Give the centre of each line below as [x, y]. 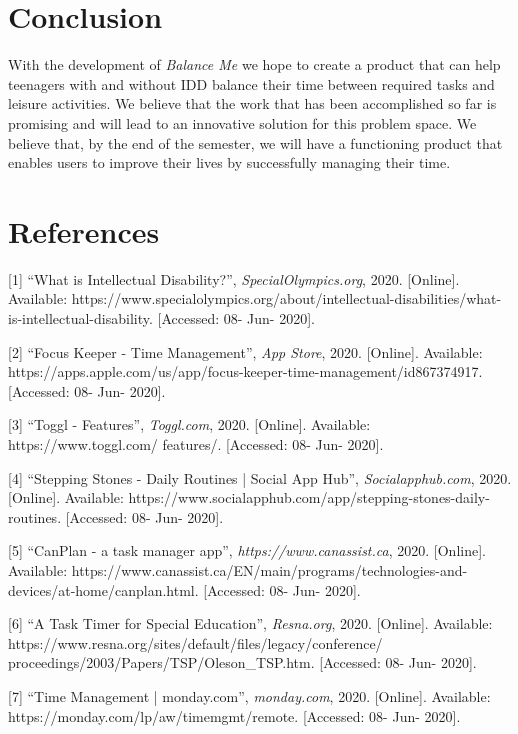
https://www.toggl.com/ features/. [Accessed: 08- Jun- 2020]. [196, 443]
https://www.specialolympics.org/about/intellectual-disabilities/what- [286, 298]
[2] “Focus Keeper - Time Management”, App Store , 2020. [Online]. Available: [245, 351]
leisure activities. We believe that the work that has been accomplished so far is [252, 103]
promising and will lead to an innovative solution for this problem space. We [242, 122]
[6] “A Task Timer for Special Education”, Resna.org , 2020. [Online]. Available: [250, 623]
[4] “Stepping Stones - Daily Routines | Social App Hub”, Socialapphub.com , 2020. [260, 477]
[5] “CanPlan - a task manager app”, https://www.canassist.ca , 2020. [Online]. [247, 550]
